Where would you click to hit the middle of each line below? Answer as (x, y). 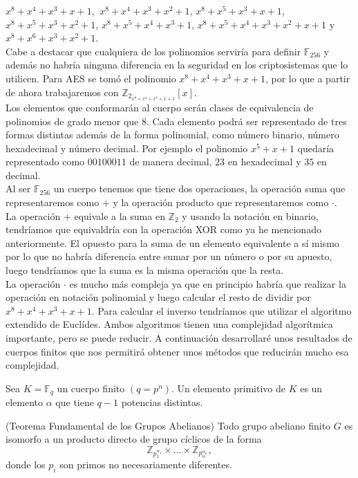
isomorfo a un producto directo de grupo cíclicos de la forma (134, 439)
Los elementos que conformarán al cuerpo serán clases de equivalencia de (160, 107)
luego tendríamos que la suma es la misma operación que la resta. (145, 270)
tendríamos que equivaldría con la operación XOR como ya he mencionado (163, 229)
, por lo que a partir (308, 78)
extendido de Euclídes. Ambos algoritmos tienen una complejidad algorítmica (169, 324)
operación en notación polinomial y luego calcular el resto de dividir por (158, 297)
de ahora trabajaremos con (62, 92)
